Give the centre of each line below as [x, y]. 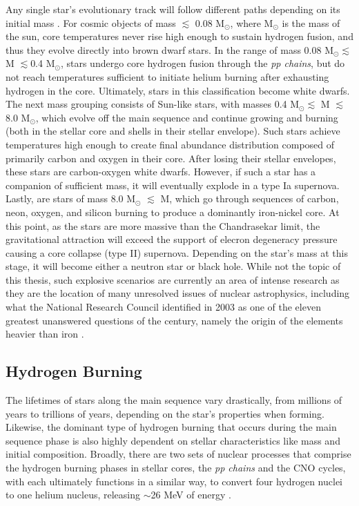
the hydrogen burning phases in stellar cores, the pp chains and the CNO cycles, [176, 468]
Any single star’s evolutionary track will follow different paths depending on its [173, 9]
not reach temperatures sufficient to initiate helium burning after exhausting [167, 76]
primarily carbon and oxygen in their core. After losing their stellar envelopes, [171, 158]
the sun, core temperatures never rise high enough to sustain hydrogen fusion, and [179, 36]
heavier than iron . [45, 334]
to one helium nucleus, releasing [73, 495]
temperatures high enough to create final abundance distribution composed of [170, 144]
